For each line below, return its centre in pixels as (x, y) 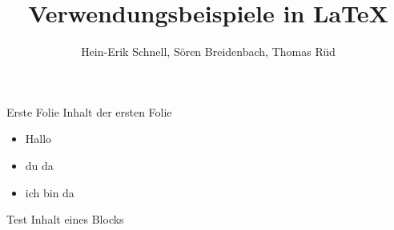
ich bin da (50, 192)
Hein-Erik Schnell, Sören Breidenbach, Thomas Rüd (208, 52)
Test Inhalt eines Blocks (65, 219)
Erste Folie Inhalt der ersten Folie (89, 111)
